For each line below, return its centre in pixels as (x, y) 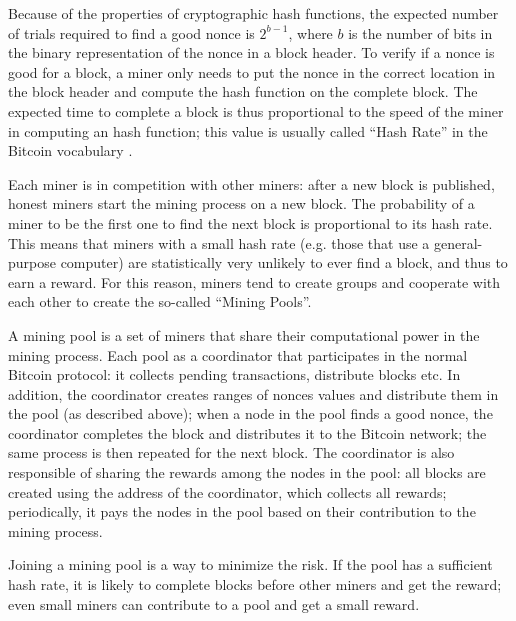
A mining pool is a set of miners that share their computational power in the (244, 334)
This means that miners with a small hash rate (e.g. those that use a (219, 242)
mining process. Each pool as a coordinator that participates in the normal (238, 354)
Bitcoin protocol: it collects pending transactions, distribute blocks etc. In (234, 374)
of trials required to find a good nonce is (131, 32)
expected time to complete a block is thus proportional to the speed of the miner (256, 110)
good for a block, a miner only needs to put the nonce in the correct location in (252, 71)
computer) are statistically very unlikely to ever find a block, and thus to (284, 262)
